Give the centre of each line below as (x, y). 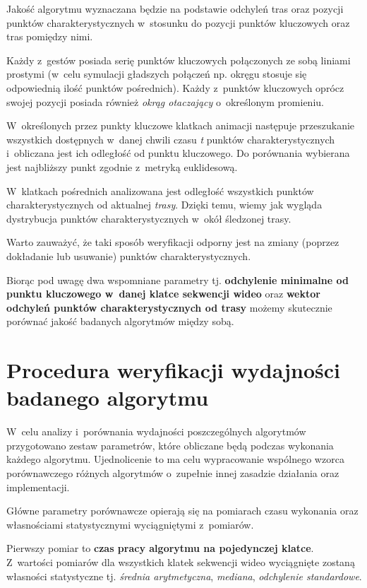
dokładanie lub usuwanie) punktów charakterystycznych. (129, 255)
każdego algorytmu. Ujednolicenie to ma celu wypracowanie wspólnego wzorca (175, 459)
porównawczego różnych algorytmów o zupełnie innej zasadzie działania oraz (173, 472)
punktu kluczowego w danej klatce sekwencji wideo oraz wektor (163, 294)
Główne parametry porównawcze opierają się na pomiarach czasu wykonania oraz (182, 511)
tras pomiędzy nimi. (50, 36)
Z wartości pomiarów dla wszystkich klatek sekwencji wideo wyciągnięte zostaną (181, 561)
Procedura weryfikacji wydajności (173, 370)
